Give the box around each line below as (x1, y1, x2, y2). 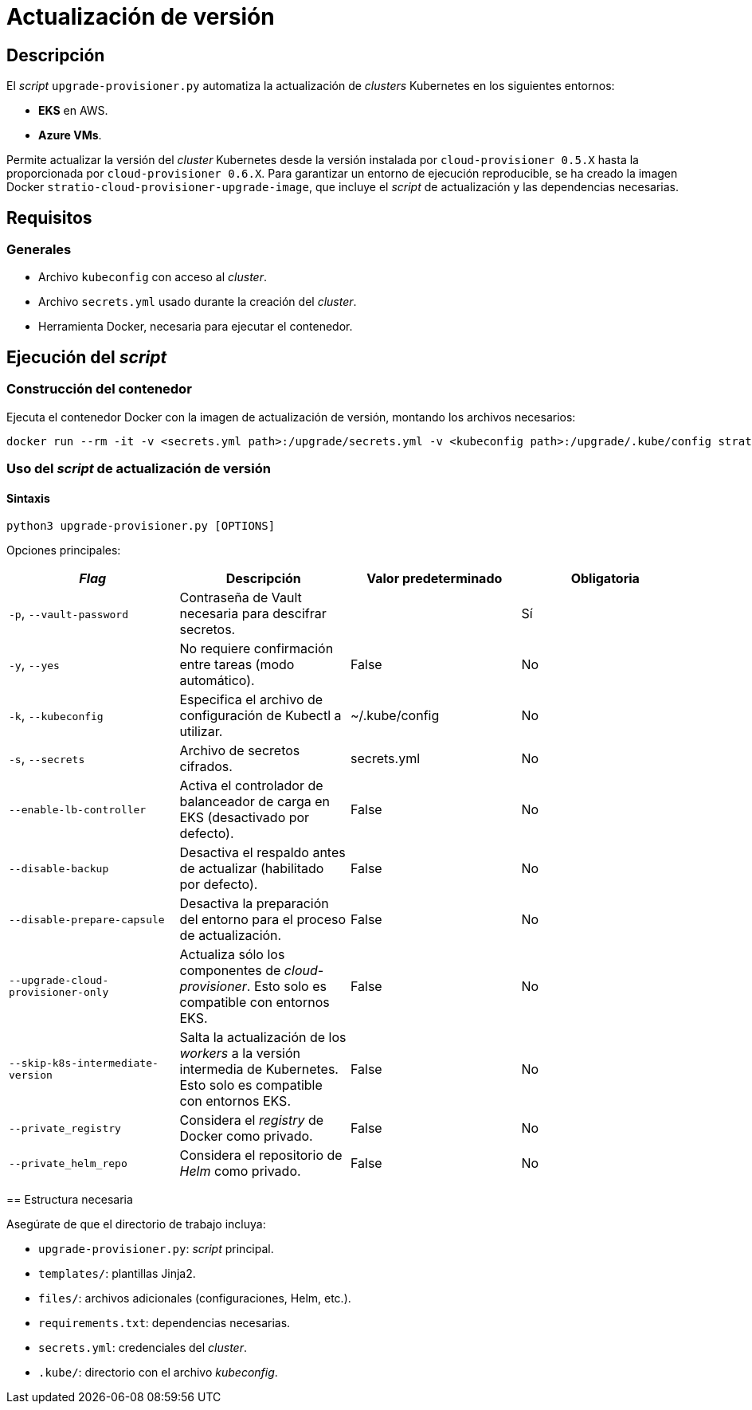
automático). (179, 672, 255, 689)
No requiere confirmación (179, 640, 334, 657)
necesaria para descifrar (179, 605, 327, 622)
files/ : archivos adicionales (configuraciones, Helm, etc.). (38, 1291, 351, 1306)
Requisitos (6, 207, 92, 228)
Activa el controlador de (179, 777, 323, 794)
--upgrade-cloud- (9, 974, 109, 987)
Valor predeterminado (366, 570, 503, 587)
